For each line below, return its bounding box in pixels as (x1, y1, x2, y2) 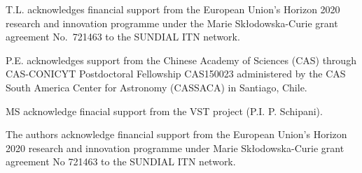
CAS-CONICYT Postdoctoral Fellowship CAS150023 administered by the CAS (6, 66, 346, 81)
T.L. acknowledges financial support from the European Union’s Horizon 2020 (6, 2, 340, 16)
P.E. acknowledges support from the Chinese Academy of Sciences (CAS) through (6, 52, 356, 67)
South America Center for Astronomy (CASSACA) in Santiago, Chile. (6, 80, 307, 94)
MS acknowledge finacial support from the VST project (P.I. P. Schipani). (6, 103, 323, 118)
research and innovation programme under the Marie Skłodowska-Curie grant (6, 15, 338, 30)
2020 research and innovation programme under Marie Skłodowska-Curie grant (6, 140, 344, 155)
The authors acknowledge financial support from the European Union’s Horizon (6, 127, 347, 142)
